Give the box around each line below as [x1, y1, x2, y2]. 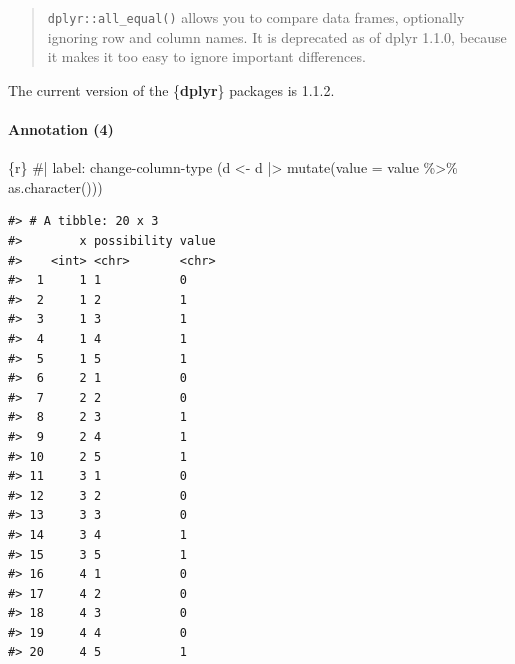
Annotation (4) [8, 119, 114, 140]
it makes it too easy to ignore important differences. [47, 46, 366, 67]
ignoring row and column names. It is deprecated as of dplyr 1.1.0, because [47, 26, 507, 47]
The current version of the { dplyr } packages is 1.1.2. [8, 79, 335, 100]
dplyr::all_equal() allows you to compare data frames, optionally [47, 7, 465, 27]
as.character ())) [8, 176, 103, 197]
